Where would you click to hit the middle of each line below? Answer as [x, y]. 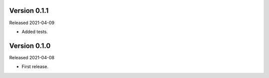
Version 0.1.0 [30, 46]
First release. [35, 67]
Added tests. [35, 32]
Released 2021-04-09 [32, 23]
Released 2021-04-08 [32, 57]
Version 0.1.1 [29, 11]
